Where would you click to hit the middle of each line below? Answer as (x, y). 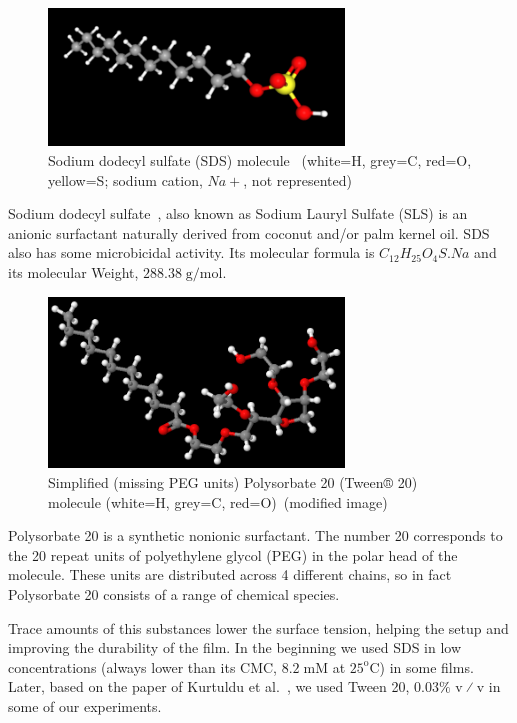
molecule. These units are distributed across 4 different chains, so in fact (230, 574)
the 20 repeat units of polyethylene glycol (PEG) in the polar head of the (233, 554)
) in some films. (426, 666)
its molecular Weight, (73, 272)
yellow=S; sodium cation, (125, 179)
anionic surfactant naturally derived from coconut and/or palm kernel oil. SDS (249, 232)
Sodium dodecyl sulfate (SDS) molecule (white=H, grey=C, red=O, (260, 160)
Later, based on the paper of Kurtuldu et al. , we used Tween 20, (209, 686)
